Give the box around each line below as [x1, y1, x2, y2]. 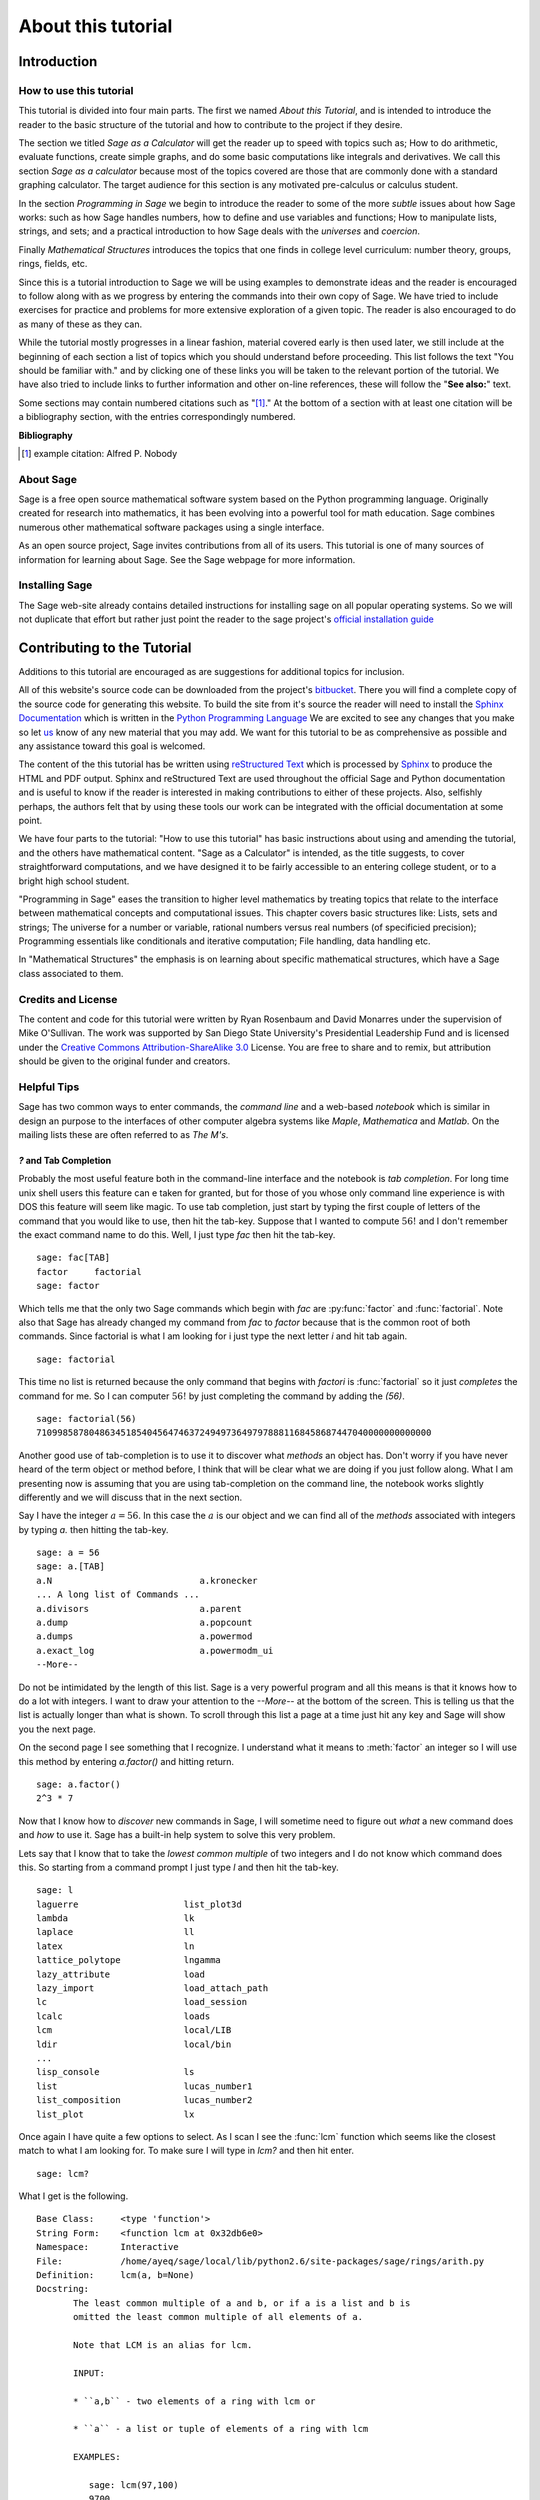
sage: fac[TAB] [36, 1252, 111, 1264]
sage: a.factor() [36, 1778, 121, 1790]
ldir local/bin [36, 2038, 232, 2050]
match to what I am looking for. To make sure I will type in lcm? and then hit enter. [18, 2145, 355, 2157]
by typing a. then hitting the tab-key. [18, 1523, 169, 1535]
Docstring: [36, 2283, 90, 2295]
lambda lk [36, 1913, 195, 1924]
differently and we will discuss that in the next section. [18, 1491, 243, 1503]
